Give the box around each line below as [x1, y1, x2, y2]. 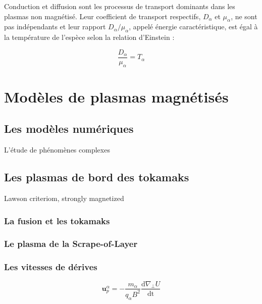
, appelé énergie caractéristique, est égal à [129, 21, 258, 32]
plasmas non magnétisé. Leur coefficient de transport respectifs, [4, 11, 201, 21]
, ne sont [231, 11, 257, 21]
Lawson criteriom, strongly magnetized [4, 193, 124, 204]
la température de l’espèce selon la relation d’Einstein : [4, 32, 175, 42]
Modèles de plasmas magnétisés [4, 86, 229, 107]
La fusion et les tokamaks [4, 214, 110, 227]
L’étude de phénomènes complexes [4, 144, 110, 155]
